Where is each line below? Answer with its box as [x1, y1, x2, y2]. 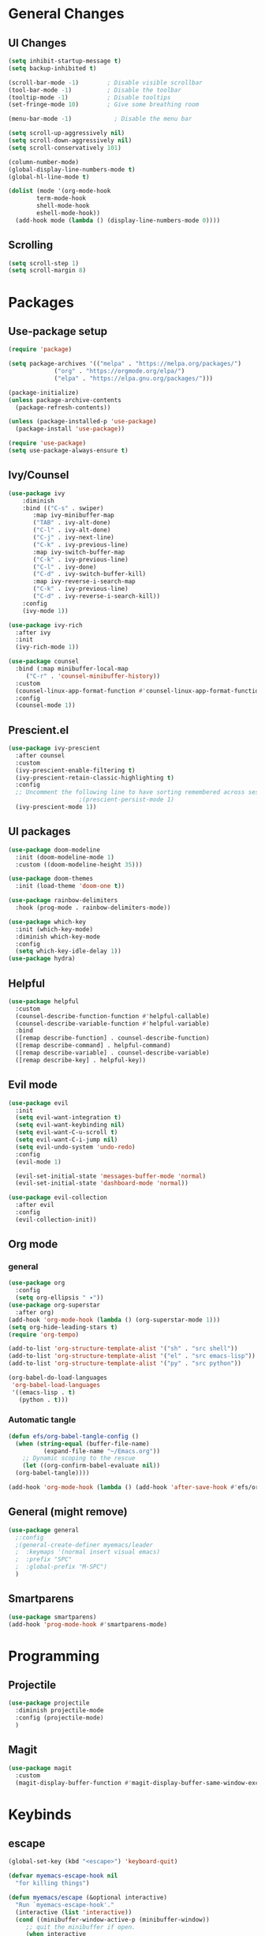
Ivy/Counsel [8, 468, 69, 482]
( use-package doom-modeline [8, 846, 101, 854]
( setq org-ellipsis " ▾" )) [15, 1294, 104, 1302]
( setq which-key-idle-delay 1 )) [15, 947, 122, 956]
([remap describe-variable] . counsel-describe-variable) [15, 1049, 211, 1057]
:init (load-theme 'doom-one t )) [15, 882, 125, 890]
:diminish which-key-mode [15, 933, 101, 941]
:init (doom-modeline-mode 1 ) [15, 853, 114, 861]
